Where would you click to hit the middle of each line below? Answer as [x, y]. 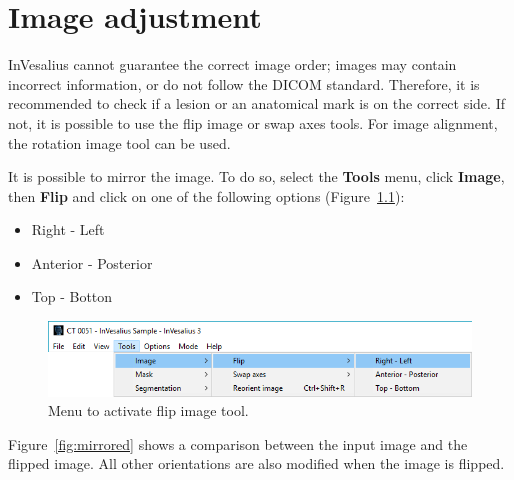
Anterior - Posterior [92, 262]
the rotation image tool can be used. [119, 142]
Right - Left [68, 229]
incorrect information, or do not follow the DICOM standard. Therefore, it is [244, 83]
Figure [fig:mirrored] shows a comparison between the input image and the [238, 443]
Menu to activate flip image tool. [148, 410]
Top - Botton [72, 296]
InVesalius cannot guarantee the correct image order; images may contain [232, 64]
